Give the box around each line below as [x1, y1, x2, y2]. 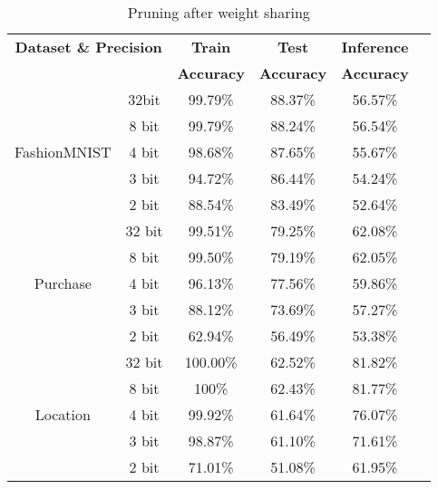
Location [34, 404, 91, 425]
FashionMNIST [15, 141, 112, 162]
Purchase [34, 273, 92, 293]
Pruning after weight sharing [127, 2, 310, 23]
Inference [341, 36, 409, 57]
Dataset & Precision [15, 36, 162, 57]
